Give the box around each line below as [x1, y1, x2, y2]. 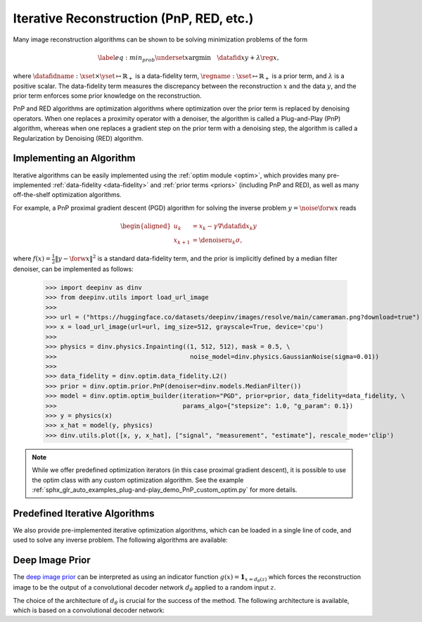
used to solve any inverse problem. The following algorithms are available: [13, 535, 228, 545]
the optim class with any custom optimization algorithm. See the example [32, 476, 244, 484]
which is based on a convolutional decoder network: [13, 606, 165, 615]
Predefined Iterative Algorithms [13, 507, 155, 519]
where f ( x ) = [13, 254, 51, 263]
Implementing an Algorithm [13, 152, 136, 165]
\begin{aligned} [120, 222, 172, 230]
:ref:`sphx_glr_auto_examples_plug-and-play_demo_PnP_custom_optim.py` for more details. [32, 485, 298, 494]
